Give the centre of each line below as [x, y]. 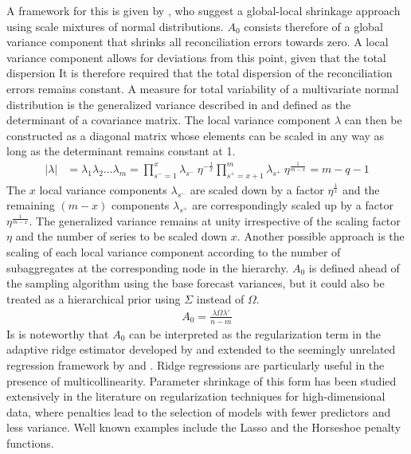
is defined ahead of [354, 267]
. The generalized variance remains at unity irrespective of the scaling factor [215, 220]
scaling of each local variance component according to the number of [174, 252]
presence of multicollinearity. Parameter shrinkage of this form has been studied [202, 380]
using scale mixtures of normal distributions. [115, 26]
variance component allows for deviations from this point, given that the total [196, 57]
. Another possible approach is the [321, 236]
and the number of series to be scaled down [121, 236]
